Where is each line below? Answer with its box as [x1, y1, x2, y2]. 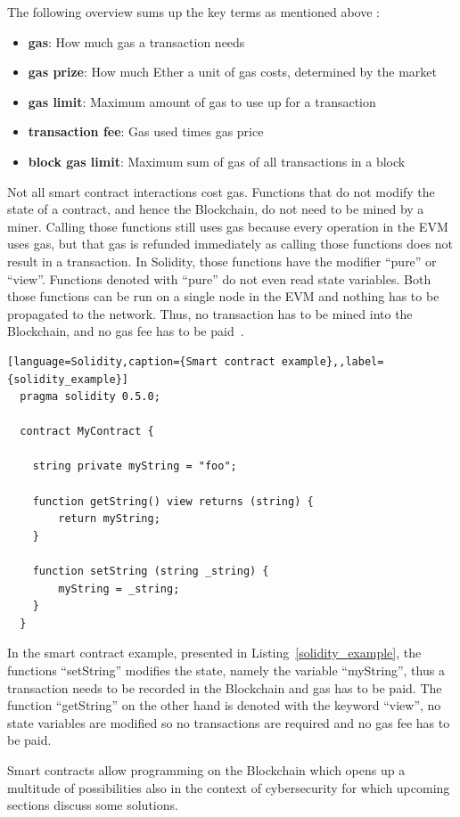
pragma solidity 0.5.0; [20, 390, 160, 404]
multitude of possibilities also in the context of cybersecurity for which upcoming [7, 778, 450, 797]
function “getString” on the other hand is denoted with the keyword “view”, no [7, 696, 441, 715]
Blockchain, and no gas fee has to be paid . [7, 322, 244, 340]
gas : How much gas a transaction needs [28, 32, 245, 51]
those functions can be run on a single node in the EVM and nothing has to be [7, 287, 439, 306]
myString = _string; [58, 582, 180, 595]
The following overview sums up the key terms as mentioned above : [7, 3, 381, 20]
